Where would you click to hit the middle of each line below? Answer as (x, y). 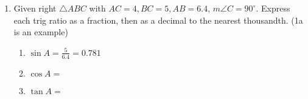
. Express (273, 8)
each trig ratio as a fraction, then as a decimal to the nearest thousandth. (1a (158, 20)
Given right (35, 8)
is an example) (41, 32)
